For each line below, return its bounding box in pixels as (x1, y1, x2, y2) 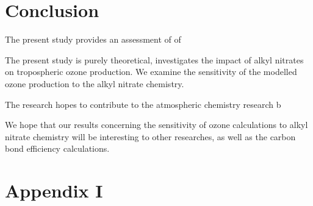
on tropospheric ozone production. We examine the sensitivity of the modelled (5, 65, 297, 78)
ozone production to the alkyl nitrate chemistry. (5, 77, 184, 90)
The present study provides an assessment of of (5, 33, 181, 46)
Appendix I (5, 178, 103, 203)
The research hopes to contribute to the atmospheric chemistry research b (5, 98, 281, 110)
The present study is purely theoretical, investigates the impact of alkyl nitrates (5, 53, 304, 66)
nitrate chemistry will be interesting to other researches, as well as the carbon (5, 130, 296, 143)
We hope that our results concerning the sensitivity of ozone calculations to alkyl (5, 118, 308, 131)
